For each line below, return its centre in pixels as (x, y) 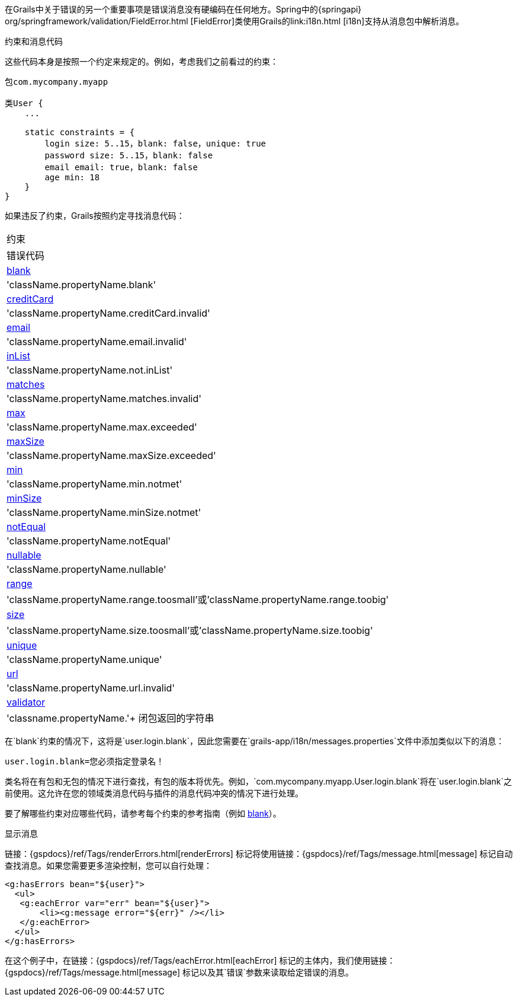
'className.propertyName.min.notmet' (94, 484)
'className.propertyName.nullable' (86, 569)
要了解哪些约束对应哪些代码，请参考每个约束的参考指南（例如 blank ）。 (143, 813)
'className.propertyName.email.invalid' (97, 342)
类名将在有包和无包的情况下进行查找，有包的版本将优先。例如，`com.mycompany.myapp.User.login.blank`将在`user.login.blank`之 (258, 781)
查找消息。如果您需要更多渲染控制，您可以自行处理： (108, 865)
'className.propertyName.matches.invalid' (104, 399)
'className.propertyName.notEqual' (89, 541)
